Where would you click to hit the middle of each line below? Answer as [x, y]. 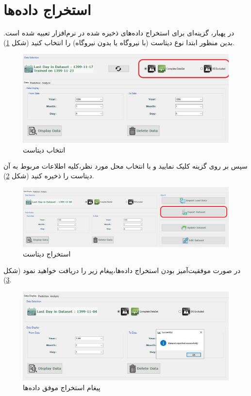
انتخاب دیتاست [44, 149]
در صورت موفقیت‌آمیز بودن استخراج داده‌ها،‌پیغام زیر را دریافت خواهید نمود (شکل [122, 270]
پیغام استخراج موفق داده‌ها [62, 387]
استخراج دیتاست [47, 254]
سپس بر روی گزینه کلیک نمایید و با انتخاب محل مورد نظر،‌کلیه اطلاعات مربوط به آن [125, 166]
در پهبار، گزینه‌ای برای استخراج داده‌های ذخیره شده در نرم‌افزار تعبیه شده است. [119, 33]
